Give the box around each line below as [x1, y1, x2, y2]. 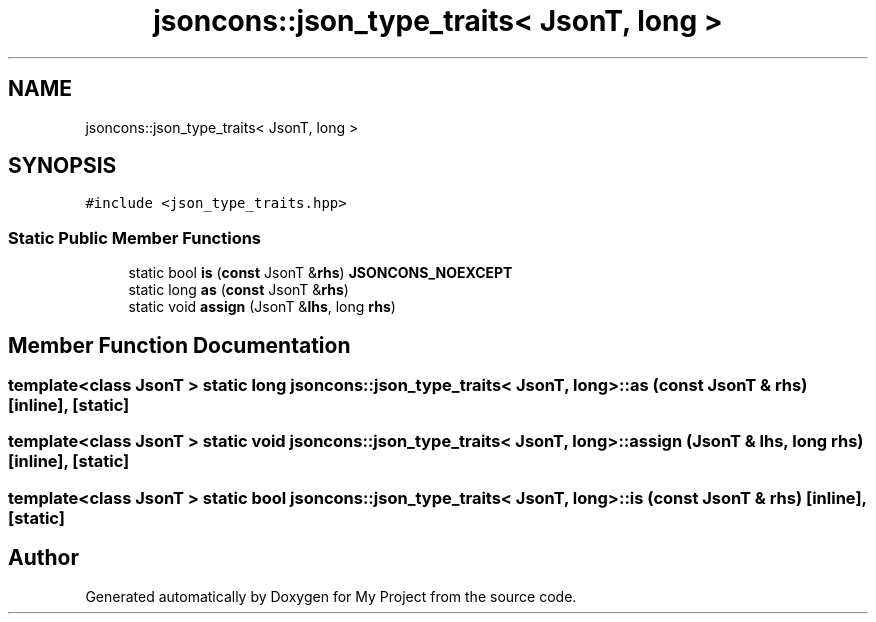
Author [8, 545, 79, 571]
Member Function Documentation [8, 332, 351, 358]
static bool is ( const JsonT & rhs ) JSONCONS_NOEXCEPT [128, 264, 513, 282]
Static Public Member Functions [8, 227, 262, 248]
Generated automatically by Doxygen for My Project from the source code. [85, 587, 577, 605]
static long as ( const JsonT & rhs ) [128, 281, 349, 299]
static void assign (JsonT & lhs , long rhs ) [128, 298, 396, 316]
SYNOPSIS [8, 153, 117, 179]
